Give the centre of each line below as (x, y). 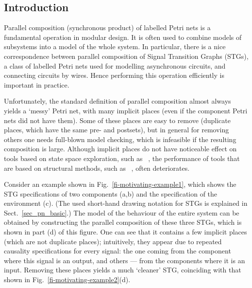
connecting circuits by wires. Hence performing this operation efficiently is (114, 75)
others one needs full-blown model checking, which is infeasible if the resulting (120, 139)
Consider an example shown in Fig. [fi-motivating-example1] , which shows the (120, 184)
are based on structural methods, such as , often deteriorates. (97, 168)
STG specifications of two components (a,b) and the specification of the (111, 193)
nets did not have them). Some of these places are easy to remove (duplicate (117, 120)
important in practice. (37, 84)
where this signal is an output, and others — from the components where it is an (125, 260)
